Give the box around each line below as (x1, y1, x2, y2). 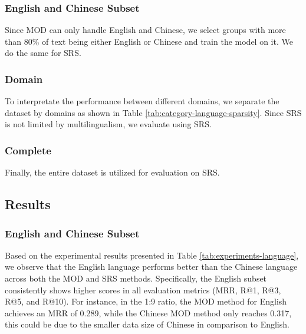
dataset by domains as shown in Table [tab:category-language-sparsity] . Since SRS (5, 106, 302, 118)
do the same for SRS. (5, 47, 81, 59)
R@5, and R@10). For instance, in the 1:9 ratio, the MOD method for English (5, 295, 287, 307)
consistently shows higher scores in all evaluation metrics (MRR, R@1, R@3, (5, 283, 281, 296)
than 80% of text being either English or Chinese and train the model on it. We (5, 35, 293, 47)
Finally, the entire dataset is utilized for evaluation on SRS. (5, 166, 220, 178)
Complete (5, 143, 51, 157)
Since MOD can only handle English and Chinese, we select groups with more (5, 24, 286, 36)
